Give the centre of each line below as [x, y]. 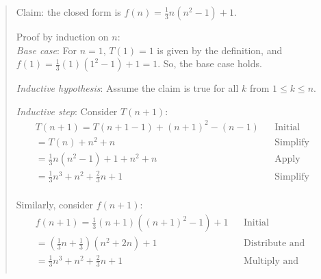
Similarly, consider [54, 205]
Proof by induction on [62, 36]
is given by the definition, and [220, 50]
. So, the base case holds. [210, 63]
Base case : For [47, 50]
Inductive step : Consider [67, 111]
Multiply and [271, 261]
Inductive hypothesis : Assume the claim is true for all [127, 88]
